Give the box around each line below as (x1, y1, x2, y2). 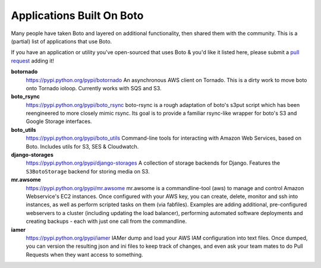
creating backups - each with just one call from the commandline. (26, 217, 187, 225)
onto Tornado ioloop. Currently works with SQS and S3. (26, 84, 162, 92)
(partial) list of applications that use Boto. (11, 37, 112, 45)
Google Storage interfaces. (26, 118, 92, 125)
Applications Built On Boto (11, 9, 144, 22)
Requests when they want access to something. (26, 251, 143, 258)
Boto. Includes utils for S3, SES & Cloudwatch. (26, 143, 139, 150)
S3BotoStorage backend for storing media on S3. (26, 168, 150, 175)
